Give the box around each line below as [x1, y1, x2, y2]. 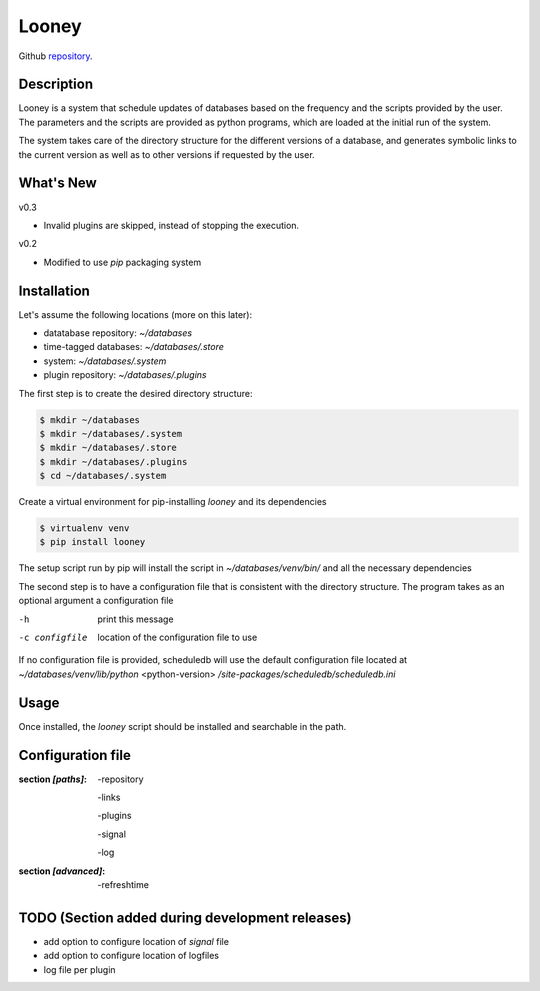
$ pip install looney [39, 536, 146, 548]
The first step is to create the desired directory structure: [18, 387, 253, 399]
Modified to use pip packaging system [43, 256, 202, 268]
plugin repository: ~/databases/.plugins [43, 369, 207, 381]
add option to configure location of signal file [43, 935, 230, 947]
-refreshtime [97, 878, 150, 890]
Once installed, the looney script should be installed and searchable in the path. [18, 720, 347, 732]
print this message [97, 613, 174, 625]
